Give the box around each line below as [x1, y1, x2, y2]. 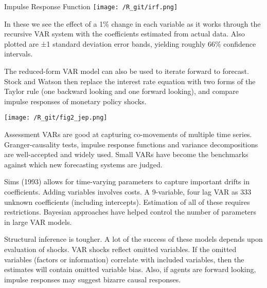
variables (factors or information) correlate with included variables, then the [4, 254, 244, 264]
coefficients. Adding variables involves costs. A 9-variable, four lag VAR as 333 [4, 186, 252, 197]
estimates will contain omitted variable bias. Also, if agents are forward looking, [4, 264, 256, 275]
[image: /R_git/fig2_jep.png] [4, 114, 108, 122]
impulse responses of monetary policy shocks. [4, 95, 147, 106]
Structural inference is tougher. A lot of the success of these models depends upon [4, 234, 263, 244]
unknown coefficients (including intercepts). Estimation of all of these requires [4, 196, 250, 207]
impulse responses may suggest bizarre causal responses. [4, 274, 181, 284]
